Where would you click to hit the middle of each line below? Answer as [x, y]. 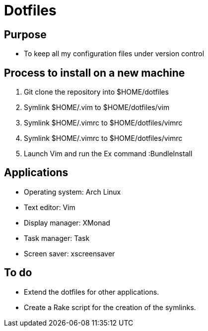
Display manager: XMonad [67, 222]
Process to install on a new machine [95, 73]
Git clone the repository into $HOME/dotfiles [96, 92]
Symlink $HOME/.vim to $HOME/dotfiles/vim [97, 108]
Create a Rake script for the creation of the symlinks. [110, 307]
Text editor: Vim [50, 207]
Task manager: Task [57, 238]
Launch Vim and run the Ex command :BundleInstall [108, 154]
